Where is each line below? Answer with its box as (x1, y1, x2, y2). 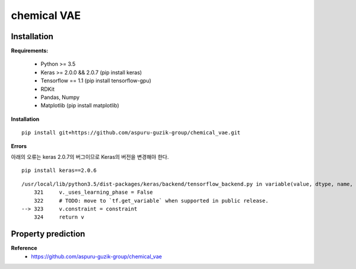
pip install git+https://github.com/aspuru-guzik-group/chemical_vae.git (21, 129, 241, 136)
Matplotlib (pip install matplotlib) (40, 102, 120, 109)
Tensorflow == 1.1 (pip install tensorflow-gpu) (40, 77, 151, 84)
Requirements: (11, 47, 49, 55)
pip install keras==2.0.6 (21, 167, 97, 174)
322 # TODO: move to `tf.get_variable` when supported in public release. (33, 197, 269, 204)
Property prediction (11, 229, 85, 239)
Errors (11, 142, 27, 149)
